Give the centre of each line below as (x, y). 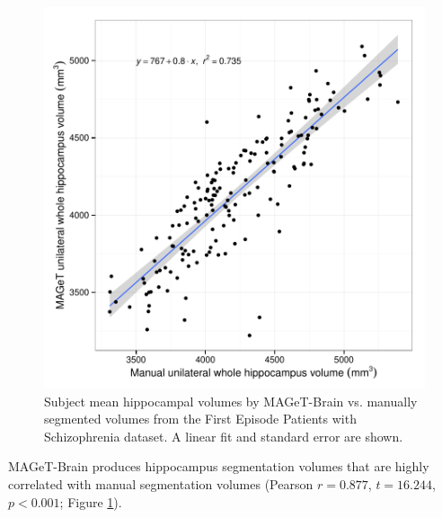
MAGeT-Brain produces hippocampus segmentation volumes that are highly (219, 466)
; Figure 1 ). (91, 501)
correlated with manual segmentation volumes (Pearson (161, 483)
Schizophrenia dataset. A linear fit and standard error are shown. (224, 436)
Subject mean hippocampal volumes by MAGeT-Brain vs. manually (231, 401)
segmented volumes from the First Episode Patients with (200, 419)
